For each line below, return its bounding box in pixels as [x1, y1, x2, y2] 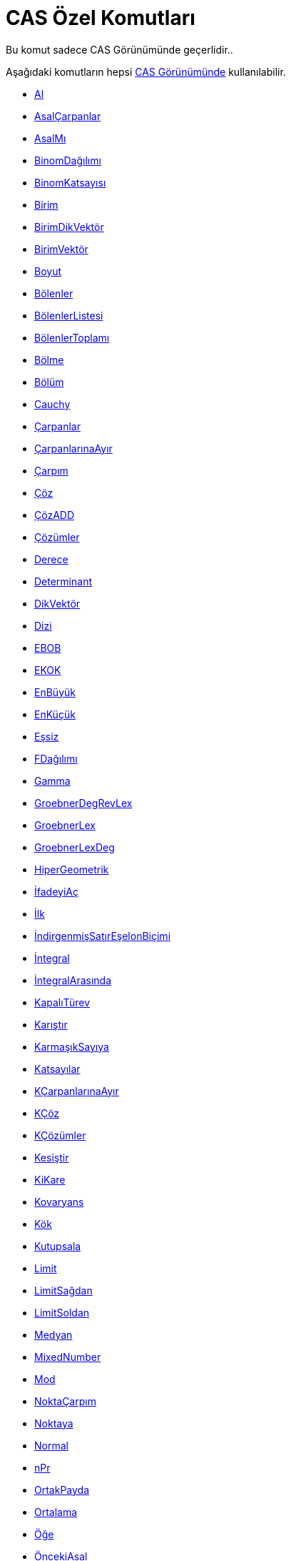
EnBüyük [34, 685, 76, 698]
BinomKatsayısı [34, 176, 106, 189]
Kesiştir [34, 1151, 69, 1164]
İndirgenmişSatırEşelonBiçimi [34, 929, 171, 942]
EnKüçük [34, 708, 76, 720]
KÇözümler [34, 1129, 86, 1141]
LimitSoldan [34, 1306, 90, 1319]
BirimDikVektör [34, 220, 104, 233]
